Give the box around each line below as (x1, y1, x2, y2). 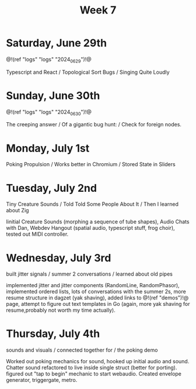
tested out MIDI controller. (6, 230, 69, 237)
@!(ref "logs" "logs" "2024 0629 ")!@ (6, 56, 92, 64)
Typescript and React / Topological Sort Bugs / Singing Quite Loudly (6, 68, 170, 75)
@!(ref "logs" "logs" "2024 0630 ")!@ (6, 108, 92, 117)
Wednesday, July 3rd (6, 251, 111, 264)
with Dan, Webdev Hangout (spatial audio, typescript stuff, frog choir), (6, 225, 175, 232)
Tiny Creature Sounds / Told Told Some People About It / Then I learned (6, 201, 179, 208)
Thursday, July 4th (6, 327, 100, 340)
